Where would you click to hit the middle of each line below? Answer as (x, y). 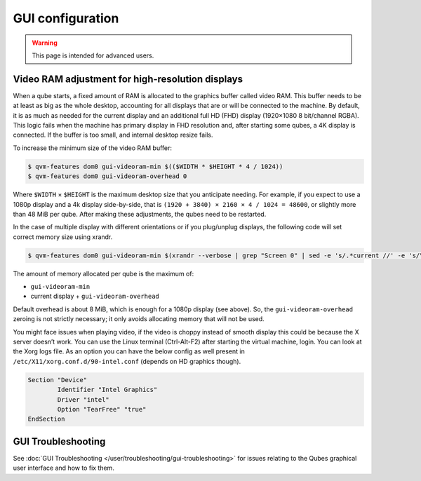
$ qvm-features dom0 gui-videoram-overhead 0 (107, 176)
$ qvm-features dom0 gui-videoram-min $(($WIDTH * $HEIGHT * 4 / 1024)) (155, 166)
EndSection (46, 419)
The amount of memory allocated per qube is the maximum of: (103, 273)
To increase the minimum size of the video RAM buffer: (92, 148)
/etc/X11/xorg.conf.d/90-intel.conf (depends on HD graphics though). (127, 361)
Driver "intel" (83, 399)
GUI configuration (66, 18)
